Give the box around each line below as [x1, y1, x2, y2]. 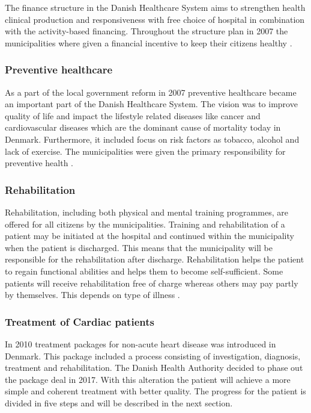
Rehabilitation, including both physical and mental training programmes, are [5, 205, 288, 218]
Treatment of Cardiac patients [5, 314, 154, 329]
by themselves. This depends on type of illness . [5, 288, 180, 301]
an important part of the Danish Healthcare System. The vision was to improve [5, 98, 298, 110]
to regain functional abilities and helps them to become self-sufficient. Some [5, 264, 283, 277]
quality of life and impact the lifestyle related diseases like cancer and [5, 109, 261, 122]
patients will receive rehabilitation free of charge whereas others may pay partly [5, 276, 298, 289]
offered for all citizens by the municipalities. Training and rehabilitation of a [5, 217, 285, 230]
